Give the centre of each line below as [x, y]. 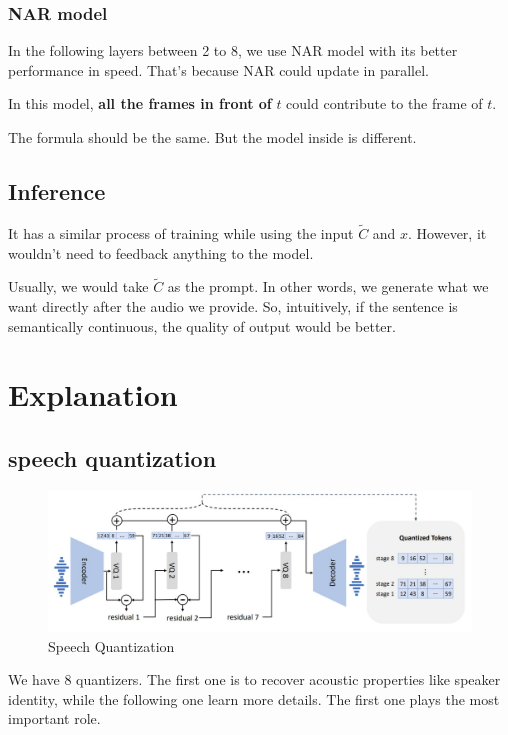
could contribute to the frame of [384, 103]
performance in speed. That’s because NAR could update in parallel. [218, 69]
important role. [54, 718]
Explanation [93, 394]
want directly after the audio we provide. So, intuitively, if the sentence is [233, 306]
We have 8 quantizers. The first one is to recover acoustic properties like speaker [254, 679]
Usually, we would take [78, 286]
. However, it [447, 233]
